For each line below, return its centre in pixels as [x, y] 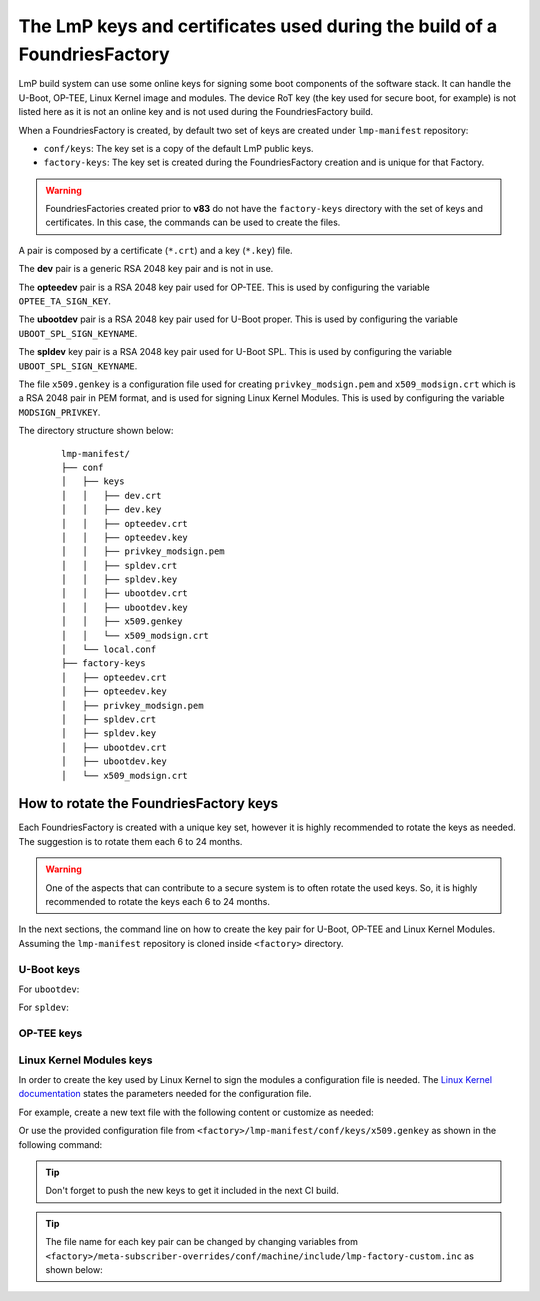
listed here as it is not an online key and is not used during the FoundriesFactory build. [196, 112]
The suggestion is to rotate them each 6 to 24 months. [130, 841]
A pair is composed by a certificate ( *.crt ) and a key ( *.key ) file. [156, 250]
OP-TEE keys [50, 1033]
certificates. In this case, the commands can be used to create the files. [193, 222]
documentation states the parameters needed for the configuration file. [165, 1094]
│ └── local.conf [109, 649]
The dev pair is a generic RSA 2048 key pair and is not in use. [146, 269]
